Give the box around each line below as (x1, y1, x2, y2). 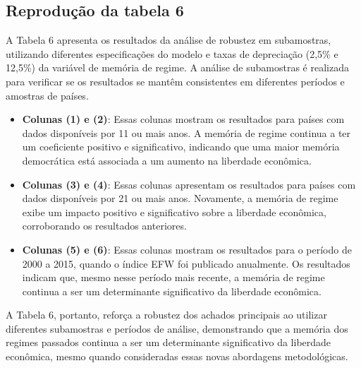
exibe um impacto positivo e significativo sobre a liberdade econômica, (22, 204, 326, 219)
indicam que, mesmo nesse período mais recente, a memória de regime (22, 270, 325, 285)
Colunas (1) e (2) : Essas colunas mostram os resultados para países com (22, 112, 345, 126)
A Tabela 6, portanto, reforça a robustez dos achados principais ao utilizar (6, 307, 327, 322)
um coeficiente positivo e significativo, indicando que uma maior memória (22, 139, 340, 154)
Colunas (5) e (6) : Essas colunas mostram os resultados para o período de (22, 242, 352, 256)
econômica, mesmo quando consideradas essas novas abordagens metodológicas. (6, 349, 348, 364)
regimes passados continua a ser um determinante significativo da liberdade (6, 335, 331, 350)
